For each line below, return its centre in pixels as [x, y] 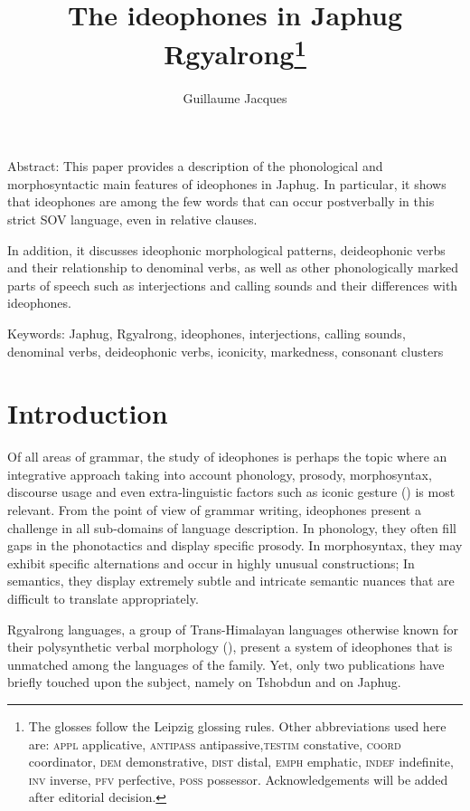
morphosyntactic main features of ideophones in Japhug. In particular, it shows [227, 183]
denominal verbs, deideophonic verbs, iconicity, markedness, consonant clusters [226, 351]
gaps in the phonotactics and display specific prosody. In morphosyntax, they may [235, 545]
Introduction [88, 413]
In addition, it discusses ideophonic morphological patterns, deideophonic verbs [226, 249]
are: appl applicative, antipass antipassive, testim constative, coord [215, 744]
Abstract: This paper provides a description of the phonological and [195, 166]
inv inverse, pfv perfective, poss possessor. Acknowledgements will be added [238, 779]
